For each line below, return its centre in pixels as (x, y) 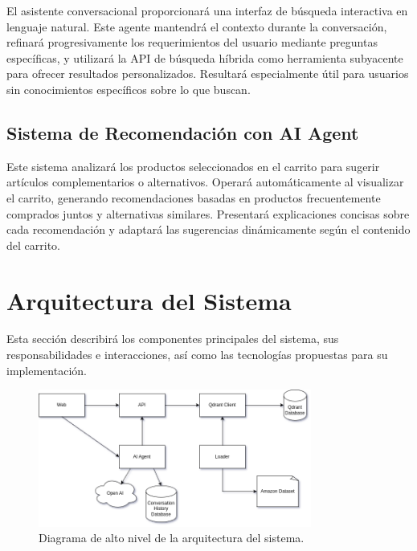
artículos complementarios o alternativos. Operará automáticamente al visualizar (205, 182)
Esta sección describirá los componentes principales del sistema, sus (173, 339)
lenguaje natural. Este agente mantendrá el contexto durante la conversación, (197, 26)
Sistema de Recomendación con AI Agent (183, 132)
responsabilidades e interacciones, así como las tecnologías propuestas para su (197, 355)
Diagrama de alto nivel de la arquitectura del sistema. (172, 538)
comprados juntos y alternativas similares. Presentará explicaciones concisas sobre (208, 213)
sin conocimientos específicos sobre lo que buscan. (129, 89)
